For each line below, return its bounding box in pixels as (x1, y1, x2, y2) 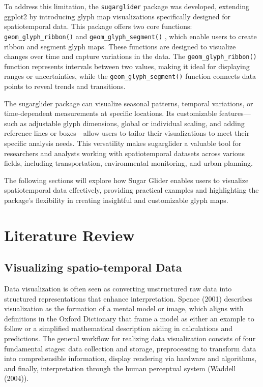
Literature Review (4, 224, 135, 245)
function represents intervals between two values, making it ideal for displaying (4, 61, 250, 71)
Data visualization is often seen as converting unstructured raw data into (4, 283, 232, 294)
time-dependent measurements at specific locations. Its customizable (4, 108, 217, 118)
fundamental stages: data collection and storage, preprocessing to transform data (4, 343, 256, 353)
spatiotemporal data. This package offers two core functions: (4, 21, 192, 32)
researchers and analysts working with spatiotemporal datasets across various (4, 147, 245, 158)
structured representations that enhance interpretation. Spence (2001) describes (4, 293, 252, 304)
